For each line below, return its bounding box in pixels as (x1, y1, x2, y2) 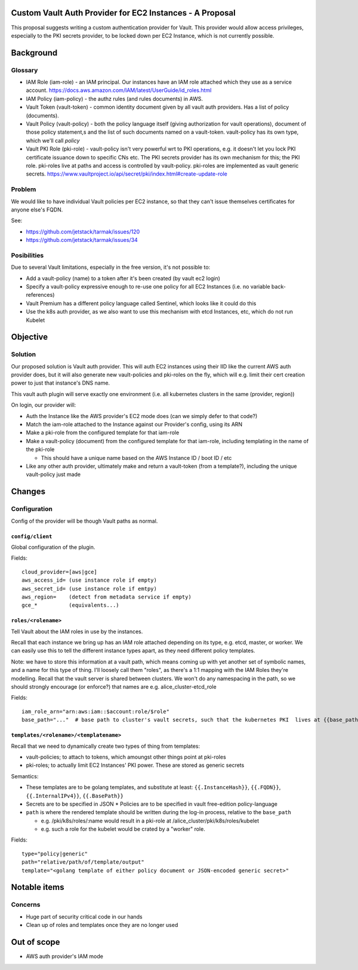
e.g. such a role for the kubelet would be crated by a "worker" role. (41, 825, 205, 833)
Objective (11, 332, 48, 342)
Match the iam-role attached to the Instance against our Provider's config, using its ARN (26, 421, 243, 428)
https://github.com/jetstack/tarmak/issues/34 (26, 237, 138, 244)
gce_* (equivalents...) (21, 602, 119, 609)
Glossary (11, 66, 38, 74)
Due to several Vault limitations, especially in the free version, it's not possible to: (11, 263, 211, 271)
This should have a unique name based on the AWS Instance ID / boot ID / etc (41, 454, 232, 461)
